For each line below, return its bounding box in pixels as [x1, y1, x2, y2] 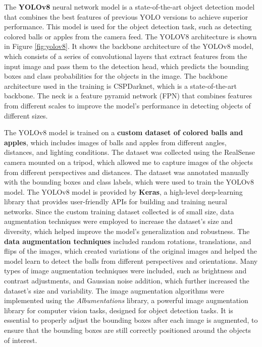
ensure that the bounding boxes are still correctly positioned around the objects [4, 325, 251, 335]
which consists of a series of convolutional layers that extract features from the [4, 50, 247, 61]
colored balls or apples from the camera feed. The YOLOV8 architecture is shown [4, 31, 257, 41]
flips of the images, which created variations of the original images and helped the [4, 246, 257, 256]
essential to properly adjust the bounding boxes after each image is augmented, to [4, 315, 258, 325]
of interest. [4, 334, 37, 345]
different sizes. [4, 110, 48, 121]
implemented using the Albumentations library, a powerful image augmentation [4, 295, 248, 306]
